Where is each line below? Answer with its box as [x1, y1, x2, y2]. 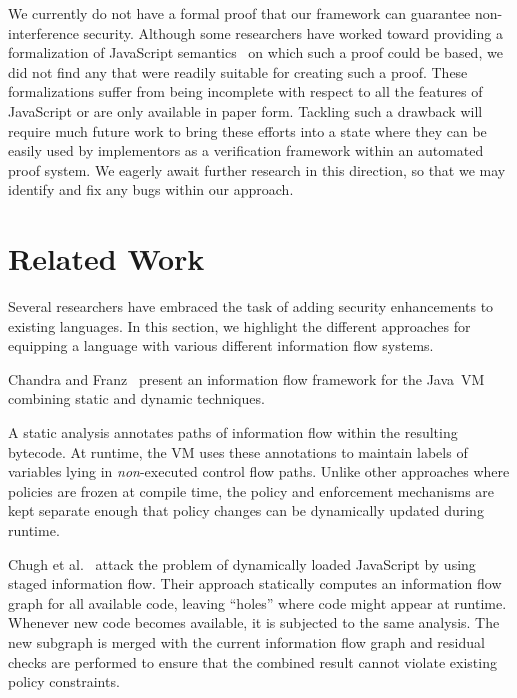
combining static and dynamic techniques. [8, 388, 265, 409]
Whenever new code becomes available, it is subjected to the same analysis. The [8, 612, 500, 633]
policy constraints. [8, 671, 120, 692]
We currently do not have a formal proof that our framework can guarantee [8, 3, 471, 23]
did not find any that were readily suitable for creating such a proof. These [8, 61, 468, 82]
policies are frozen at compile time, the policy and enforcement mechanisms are [8, 480, 495, 501]
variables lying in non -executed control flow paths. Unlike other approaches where [8, 461, 510, 482]
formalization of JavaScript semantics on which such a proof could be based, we [8, 42, 503, 63]
